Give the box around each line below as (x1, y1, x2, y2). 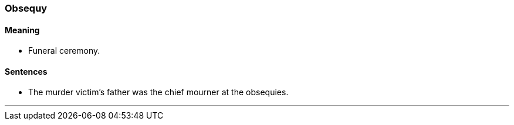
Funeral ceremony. (28, 46, 100, 56)
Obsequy (5, 2, 48, 14)
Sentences (5, 66, 48, 77)
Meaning (5, 25, 40, 35)
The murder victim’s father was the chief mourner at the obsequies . (28, 87, 289, 98)
